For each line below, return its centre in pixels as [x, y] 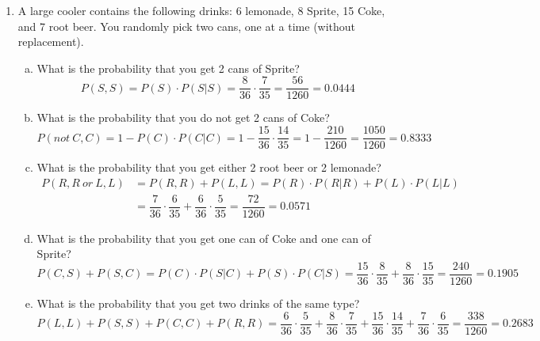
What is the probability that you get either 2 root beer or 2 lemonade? [209, 167]
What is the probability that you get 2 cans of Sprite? [168, 68]
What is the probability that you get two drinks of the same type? [198, 303]
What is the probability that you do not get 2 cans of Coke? [183, 117]
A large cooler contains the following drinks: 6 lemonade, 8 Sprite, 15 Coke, [201, 10]
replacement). [51, 42]
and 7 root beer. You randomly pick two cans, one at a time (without [187, 26]
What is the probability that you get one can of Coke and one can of [204, 238]
